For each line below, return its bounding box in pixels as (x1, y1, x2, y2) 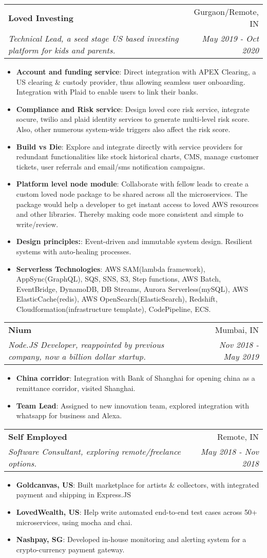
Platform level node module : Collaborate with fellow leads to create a (16, 178, 249, 189)
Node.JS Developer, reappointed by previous (8, 339, 164, 351)
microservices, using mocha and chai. (16, 516, 132, 527)
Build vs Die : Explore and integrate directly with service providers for (16, 141, 243, 152)
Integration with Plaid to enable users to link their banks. (16, 86, 199, 97)
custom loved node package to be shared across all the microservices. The (16, 188, 247, 199)
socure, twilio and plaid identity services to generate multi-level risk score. (16, 114, 250, 124)
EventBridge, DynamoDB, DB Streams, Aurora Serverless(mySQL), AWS (16, 283, 249, 294)
